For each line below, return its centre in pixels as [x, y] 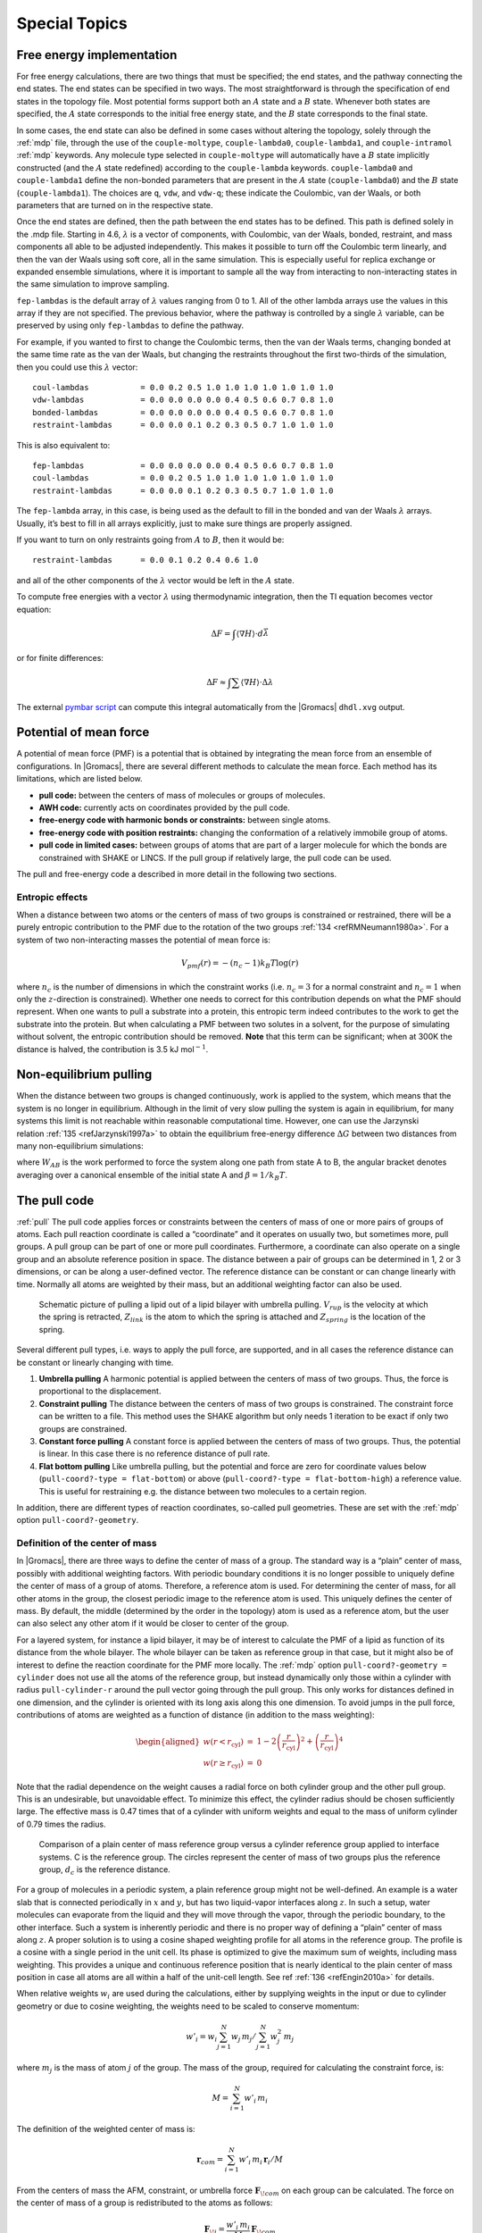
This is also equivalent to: [63, 445]
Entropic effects [52, 897]
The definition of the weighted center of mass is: [106, 2128]
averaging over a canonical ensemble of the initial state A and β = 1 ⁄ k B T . [152, 1176]
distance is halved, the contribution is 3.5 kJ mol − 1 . [112, 1048]
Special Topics [72, 23]
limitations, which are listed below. [79, 779]
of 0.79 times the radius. [61, 1824]
